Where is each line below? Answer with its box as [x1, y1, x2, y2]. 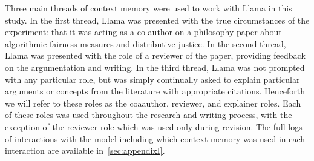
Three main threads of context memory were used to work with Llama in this [5, 2, 292, 14]
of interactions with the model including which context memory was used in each [5, 132, 306, 145]
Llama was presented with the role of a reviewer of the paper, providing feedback [5, 49, 306, 62]
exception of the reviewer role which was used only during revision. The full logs [5, 120, 303, 133]
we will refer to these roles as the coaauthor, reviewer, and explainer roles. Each [5, 96, 301, 109]
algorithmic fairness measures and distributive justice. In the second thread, [5, 37, 286, 50]
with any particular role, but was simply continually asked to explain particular [5, 73, 300, 85]
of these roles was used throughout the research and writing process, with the [5, 108, 292, 121]
